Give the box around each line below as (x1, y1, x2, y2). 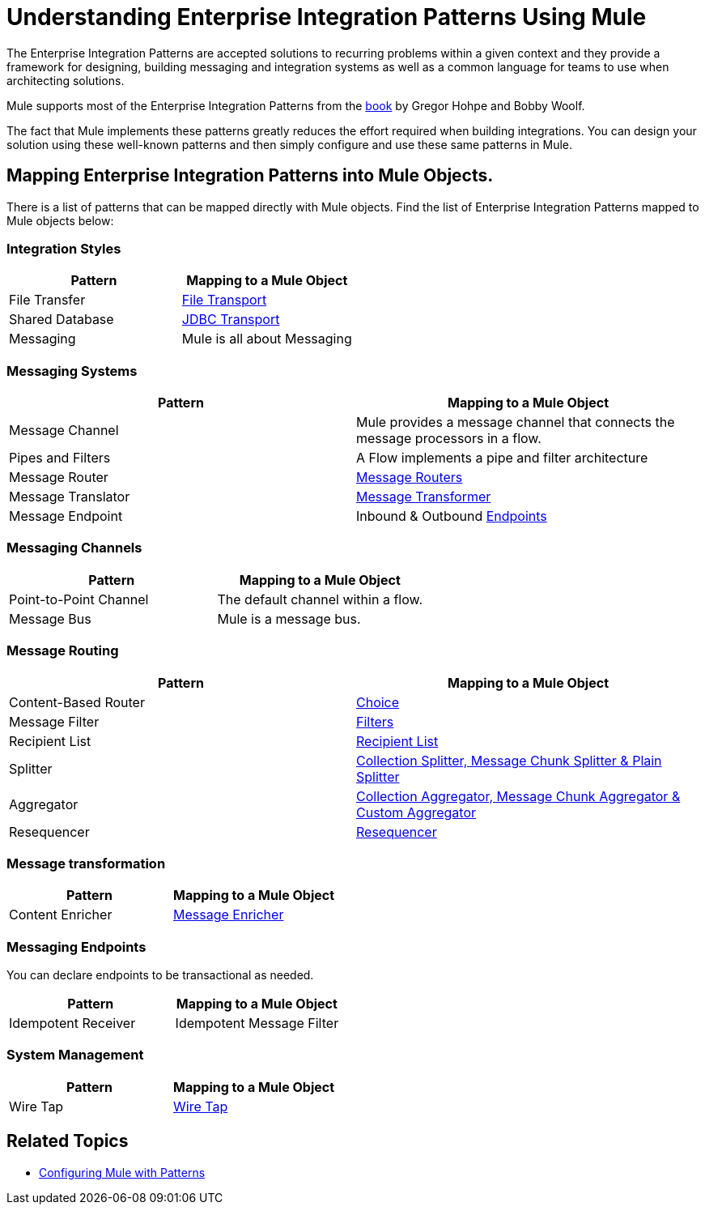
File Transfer (9, 292, 86, 309)
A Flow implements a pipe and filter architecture (356, 450, 648, 467)
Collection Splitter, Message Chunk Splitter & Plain (356, 752, 662, 769)
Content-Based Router (9, 693, 145, 710)
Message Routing (6, 642, 119, 659)
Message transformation (6, 855, 166, 872)
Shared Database (9, 311, 114, 328)
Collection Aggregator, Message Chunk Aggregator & (356, 787, 681, 804)
